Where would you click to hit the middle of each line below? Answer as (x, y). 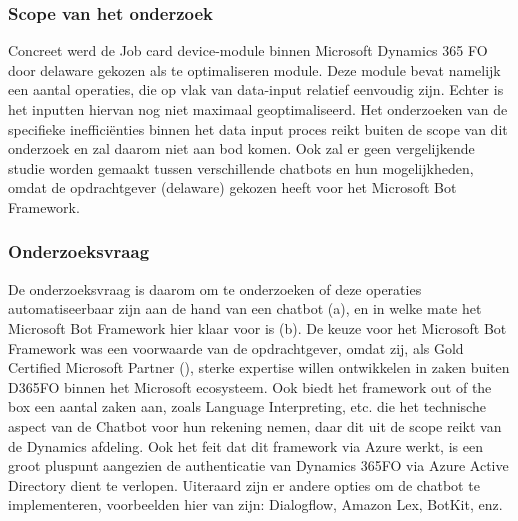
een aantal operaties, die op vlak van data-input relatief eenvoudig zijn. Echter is (256, 89)
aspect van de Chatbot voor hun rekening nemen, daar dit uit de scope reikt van (255, 425)
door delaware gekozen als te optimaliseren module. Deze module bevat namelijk (254, 69)
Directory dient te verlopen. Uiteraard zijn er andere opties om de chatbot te (244, 484)
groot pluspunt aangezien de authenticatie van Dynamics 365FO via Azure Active (258, 465)
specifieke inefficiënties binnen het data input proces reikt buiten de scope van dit (258, 128)
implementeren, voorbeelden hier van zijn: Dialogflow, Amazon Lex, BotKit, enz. (255, 504)
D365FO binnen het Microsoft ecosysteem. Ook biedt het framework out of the (250, 386)
